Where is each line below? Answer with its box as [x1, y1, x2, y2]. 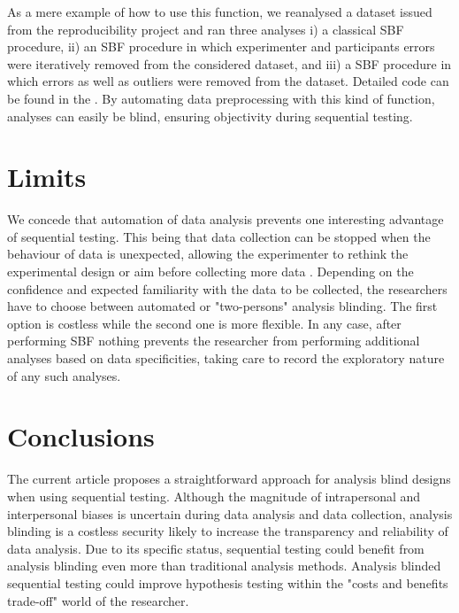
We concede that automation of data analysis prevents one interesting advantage [7, 210, 444, 229]
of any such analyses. [7, 366, 121, 384]
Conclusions [7, 418, 155, 454]
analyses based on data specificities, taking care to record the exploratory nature [7, 349, 445, 368]
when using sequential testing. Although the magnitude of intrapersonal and [7, 486, 421, 505]
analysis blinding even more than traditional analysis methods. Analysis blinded [7, 556, 441, 575]
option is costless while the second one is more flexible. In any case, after [7, 314, 402, 332]
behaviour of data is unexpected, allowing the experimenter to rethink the [7, 244, 409, 263]
